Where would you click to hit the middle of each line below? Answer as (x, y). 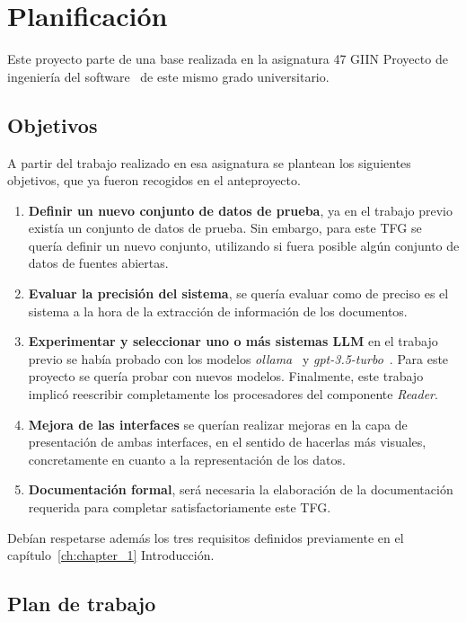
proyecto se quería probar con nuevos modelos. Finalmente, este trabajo (226, 376)
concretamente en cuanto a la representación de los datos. (187, 459)
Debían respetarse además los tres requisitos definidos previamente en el (206, 537)
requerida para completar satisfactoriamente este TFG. (180, 507)
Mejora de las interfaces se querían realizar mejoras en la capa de (218, 424)
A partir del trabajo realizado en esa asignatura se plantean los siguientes (209, 162)
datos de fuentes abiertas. (98, 263)
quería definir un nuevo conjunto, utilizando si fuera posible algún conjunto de (244, 245)
